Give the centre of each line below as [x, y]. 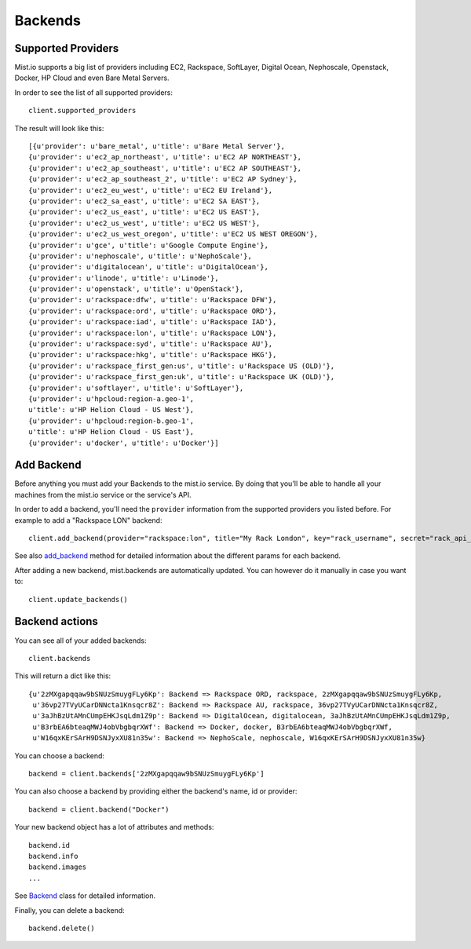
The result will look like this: [59, 128]
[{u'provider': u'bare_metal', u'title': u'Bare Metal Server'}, [157, 146]
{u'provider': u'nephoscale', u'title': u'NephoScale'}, [141, 256]
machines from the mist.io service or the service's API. [103, 495]
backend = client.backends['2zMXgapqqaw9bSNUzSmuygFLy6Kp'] [146, 774]
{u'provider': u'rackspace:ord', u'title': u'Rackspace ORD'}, [153, 311]
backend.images [58, 867]
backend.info [53, 856]
